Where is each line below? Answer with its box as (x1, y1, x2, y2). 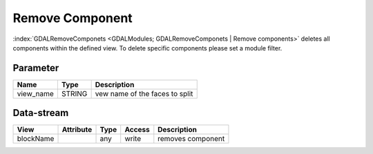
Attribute (61, 125, 93, 135)
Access (124, 125, 150, 135)
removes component (157, 134, 225, 144)
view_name (17, 88, 55, 98)
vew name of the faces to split (95, 88, 193, 98)
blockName (17, 134, 55, 144)
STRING (61, 88, 88, 98)
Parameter (12, 62, 59, 74)
